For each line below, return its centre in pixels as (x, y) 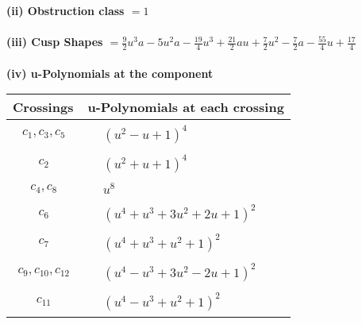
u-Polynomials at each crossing (186, 107)
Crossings (43, 107)
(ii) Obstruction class (65, 10)
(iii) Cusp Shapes (55, 42)
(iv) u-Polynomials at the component (110, 73)
